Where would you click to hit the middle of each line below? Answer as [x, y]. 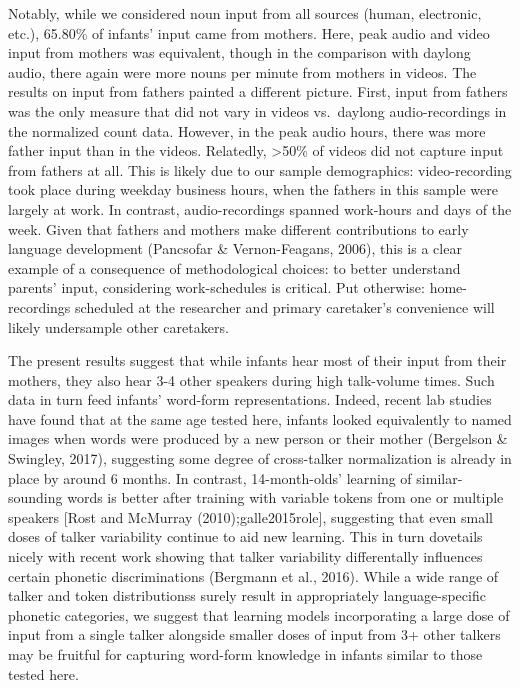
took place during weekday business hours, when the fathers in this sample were [253, 189]
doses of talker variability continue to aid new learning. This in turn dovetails [245, 536]
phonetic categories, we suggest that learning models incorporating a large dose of [259, 614]
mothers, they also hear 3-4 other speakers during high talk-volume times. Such [251, 379]
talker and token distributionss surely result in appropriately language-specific [247, 595]
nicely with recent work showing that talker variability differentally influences [245, 556]
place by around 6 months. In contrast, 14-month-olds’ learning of [210, 477]
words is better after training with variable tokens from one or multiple [285, 497]
